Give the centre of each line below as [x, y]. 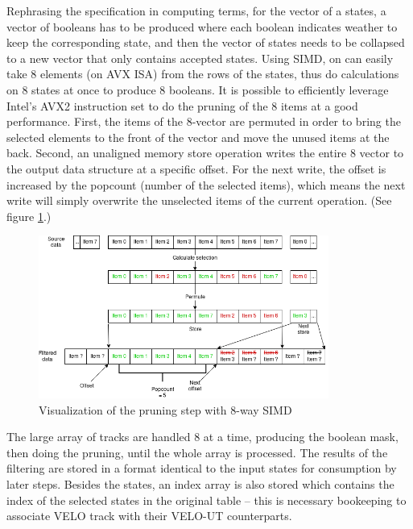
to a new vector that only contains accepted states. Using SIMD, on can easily [200, 58]
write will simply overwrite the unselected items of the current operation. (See [199, 200]
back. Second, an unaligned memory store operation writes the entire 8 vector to [205, 153]
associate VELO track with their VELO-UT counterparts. [149, 516]
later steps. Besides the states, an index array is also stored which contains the [200, 484]
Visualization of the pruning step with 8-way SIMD [165, 409]
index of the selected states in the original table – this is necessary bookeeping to [206, 500]
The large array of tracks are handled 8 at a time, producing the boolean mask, [202, 437]
